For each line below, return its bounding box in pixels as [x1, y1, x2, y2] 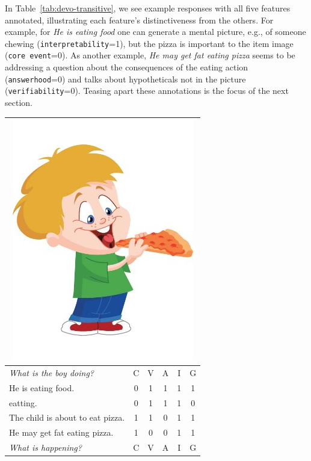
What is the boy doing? [9, 366, 94, 379]
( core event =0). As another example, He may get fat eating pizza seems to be [5, 49, 295, 61]
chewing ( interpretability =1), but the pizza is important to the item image [5, 37, 294, 49]
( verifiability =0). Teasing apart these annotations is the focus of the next [5, 84, 289, 97]
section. [5, 96, 32, 108]
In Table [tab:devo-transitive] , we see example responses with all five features [5, 2, 291, 14]
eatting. [9, 396, 37, 409]
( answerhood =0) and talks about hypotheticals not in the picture [5, 72, 246, 85]
